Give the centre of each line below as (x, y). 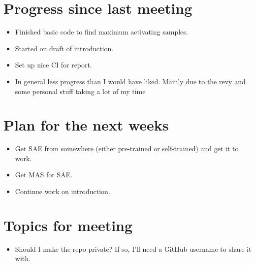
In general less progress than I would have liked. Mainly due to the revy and (130, 81)
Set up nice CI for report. (53, 65)
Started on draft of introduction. (64, 48)
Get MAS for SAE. (44, 175)
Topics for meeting (68, 225)
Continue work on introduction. (63, 191)
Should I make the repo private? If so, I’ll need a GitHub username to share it (133, 248)
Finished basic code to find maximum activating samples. (101, 32)
